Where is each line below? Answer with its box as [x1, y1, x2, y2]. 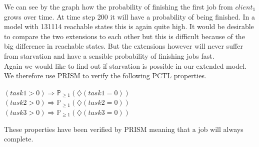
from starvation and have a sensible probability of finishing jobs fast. [4, 50, 214, 61]
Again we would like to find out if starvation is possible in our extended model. [4, 60, 246, 71]
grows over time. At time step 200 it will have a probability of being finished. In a [4, 11, 255, 22]
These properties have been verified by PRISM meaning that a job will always [4, 123, 243, 134]
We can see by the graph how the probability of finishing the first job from [4, 2, 233, 12]
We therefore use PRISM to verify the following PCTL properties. [4, 70, 206, 81]
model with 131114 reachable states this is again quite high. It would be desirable [4, 21, 254, 32]
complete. [4, 133, 33, 144]
